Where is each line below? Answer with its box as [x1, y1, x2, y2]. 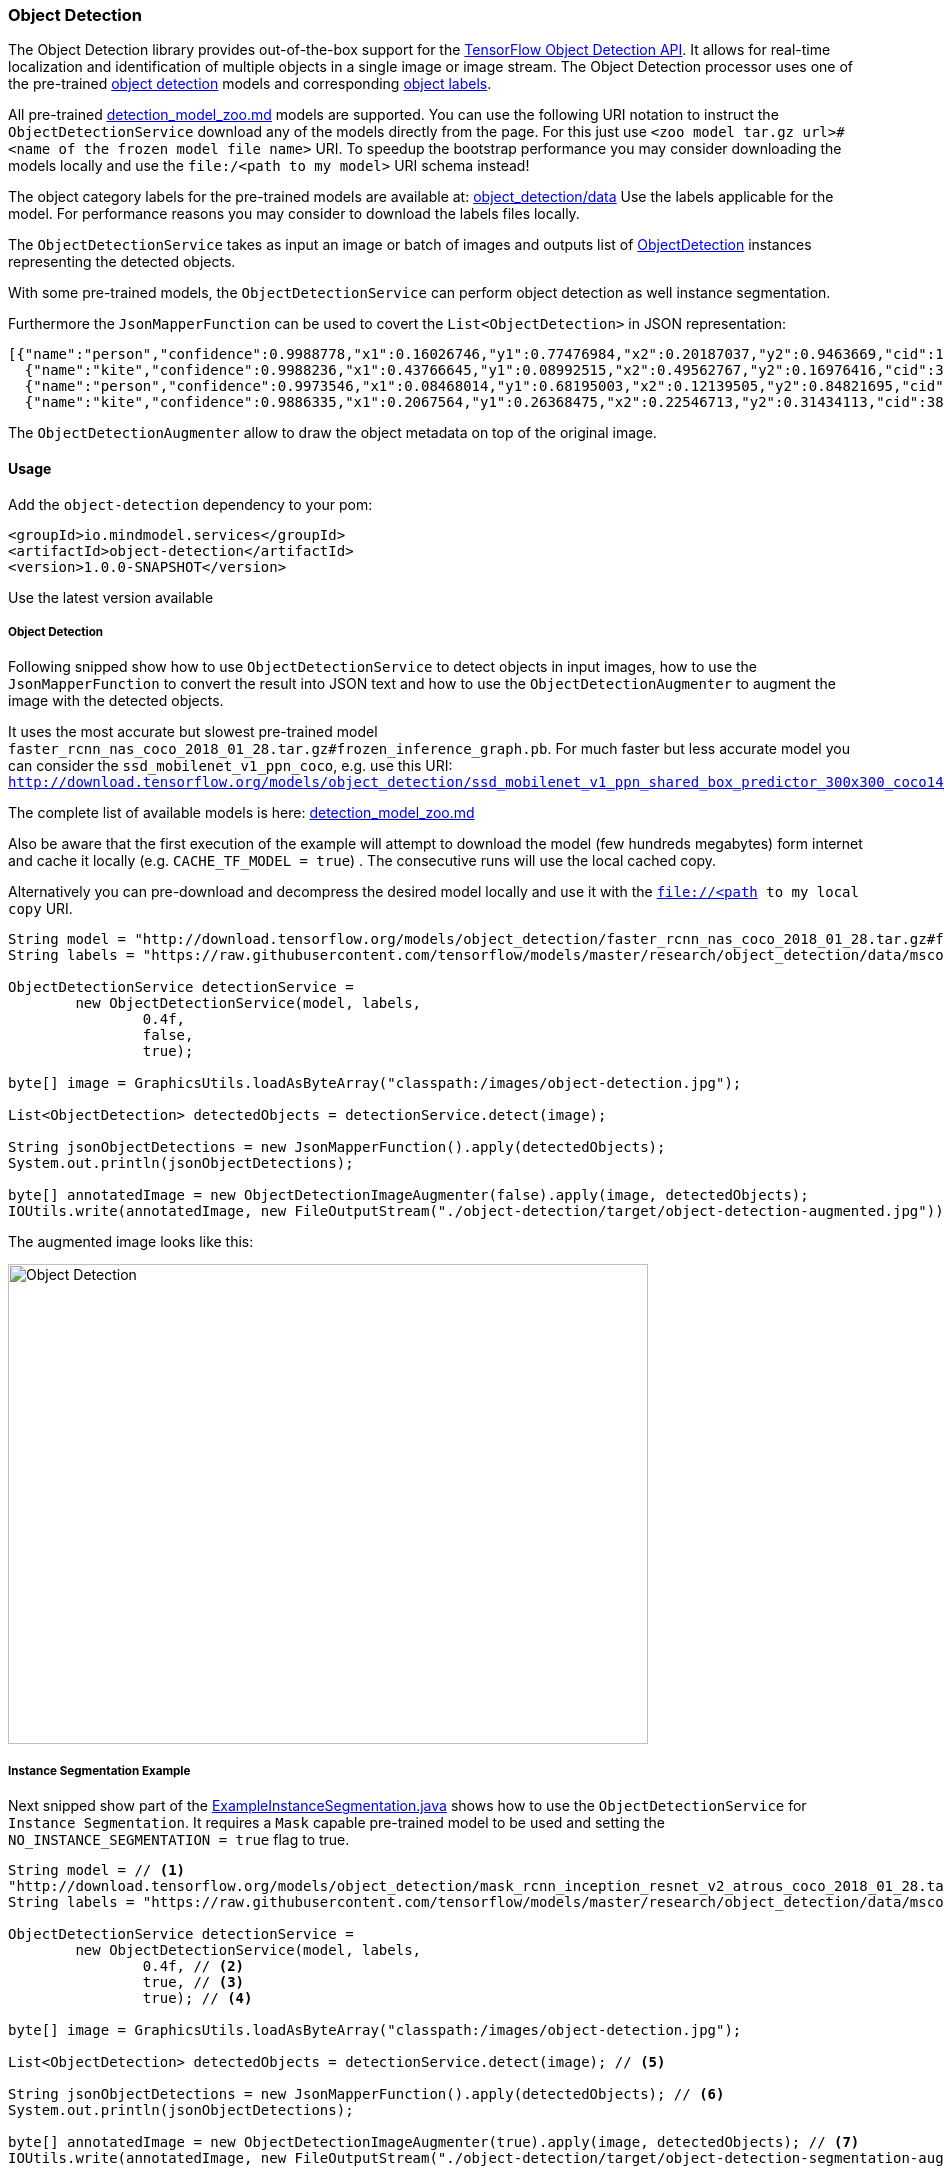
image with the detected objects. [8, 692, 224, 710]
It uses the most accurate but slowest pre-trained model [8, 723, 378, 741]
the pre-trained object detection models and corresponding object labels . [8, 75, 492, 93]
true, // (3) [142, 1974, 245, 1991]
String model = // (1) [8, 1862, 186, 1879]
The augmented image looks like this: [8, 1233, 254, 1251]
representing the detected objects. [8, 253, 236, 271]
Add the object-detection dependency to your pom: [8, 495, 373, 513]
